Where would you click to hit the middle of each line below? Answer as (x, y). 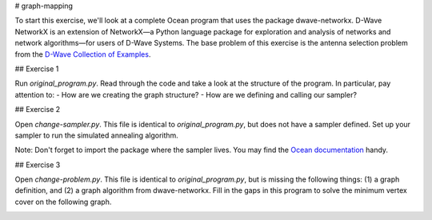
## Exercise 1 (37, 69)
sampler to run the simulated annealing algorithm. (97, 135)
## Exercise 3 (38, 165)
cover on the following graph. (63, 202)
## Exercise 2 (38, 110)
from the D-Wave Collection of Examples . (83, 54)
